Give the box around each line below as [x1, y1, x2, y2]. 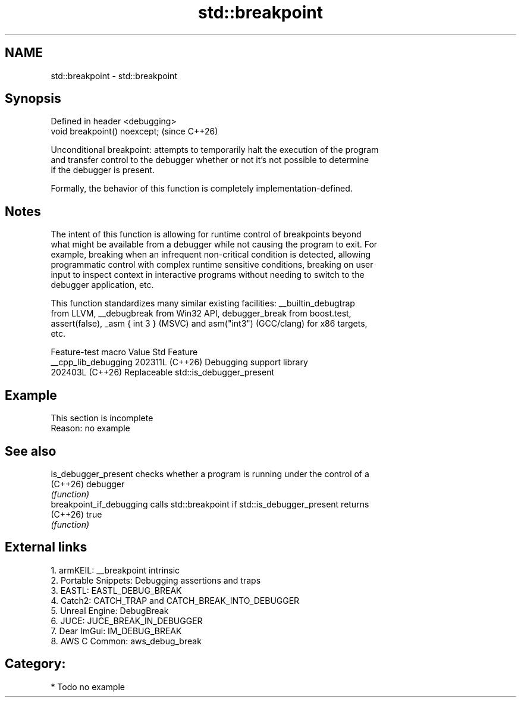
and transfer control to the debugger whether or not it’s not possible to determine [51, 155, 369, 165]
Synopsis [5, 91, 61, 106]
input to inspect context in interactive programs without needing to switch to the [51, 269, 365, 280]
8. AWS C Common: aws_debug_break [51, 635, 202, 646]
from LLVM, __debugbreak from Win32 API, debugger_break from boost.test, [51, 308, 351, 319]
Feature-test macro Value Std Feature [51, 347, 198, 358]
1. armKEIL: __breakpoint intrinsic [51, 565, 180, 575]
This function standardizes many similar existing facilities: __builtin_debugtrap [51, 298, 355, 309]
